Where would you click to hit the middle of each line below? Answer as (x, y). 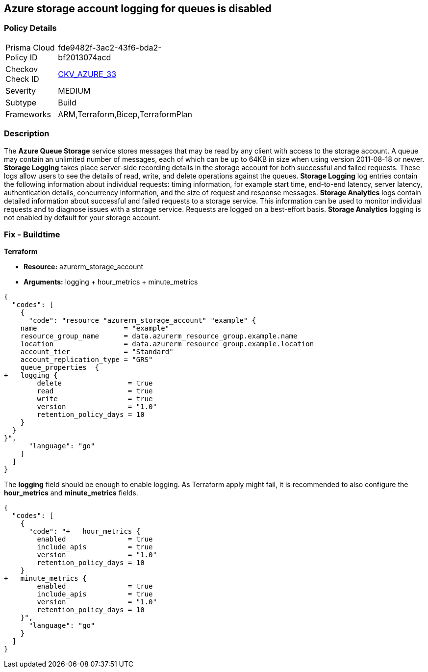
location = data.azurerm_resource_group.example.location (167, 344)
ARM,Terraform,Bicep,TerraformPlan (125, 114)
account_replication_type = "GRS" (87, 360)
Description (27, 134)
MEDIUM (74, 90)
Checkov (22, 69)
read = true (95, 391)
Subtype (21, 102)
